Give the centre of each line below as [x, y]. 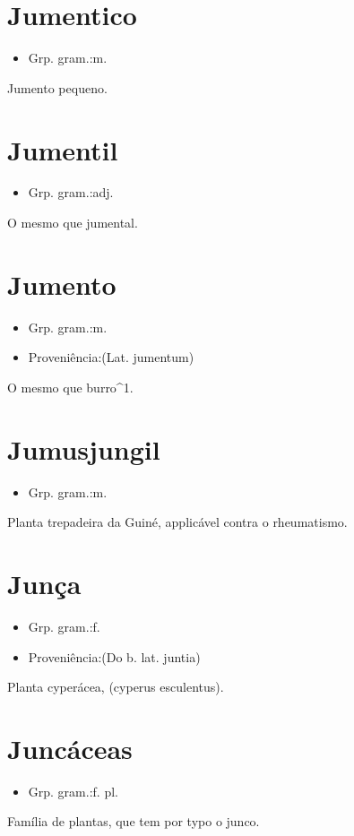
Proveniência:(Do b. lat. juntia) [114, 656]
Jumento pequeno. [57, 87]
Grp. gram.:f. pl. [73, 791]
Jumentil [63, 149]
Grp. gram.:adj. [71, 192]
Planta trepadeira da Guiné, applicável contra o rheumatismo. [177, 522]
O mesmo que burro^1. [70, 387]
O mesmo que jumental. [73, 223]
